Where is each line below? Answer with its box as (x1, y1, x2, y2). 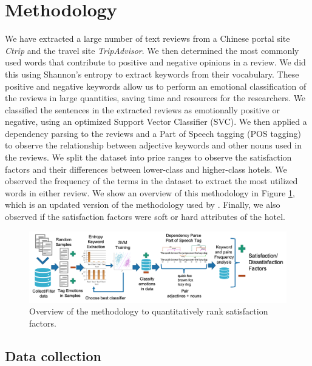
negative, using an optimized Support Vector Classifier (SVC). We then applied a (5, 115, 307, 128)
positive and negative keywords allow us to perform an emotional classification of (5, 79, 307, 92)
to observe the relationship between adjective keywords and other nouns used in (5, 139, 302, 151)
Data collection (5, 346, 102, 365)
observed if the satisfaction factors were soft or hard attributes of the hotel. (5, 210, 285, 223)
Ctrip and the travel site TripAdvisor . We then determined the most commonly (5, 44, 299, 56)
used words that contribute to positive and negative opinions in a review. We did (5, 56, 306, 68)
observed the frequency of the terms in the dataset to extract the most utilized (5, 175, 298, 187)
